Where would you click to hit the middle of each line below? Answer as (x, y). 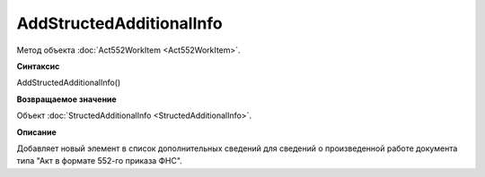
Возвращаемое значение (66, 99)
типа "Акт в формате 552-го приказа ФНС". (100, 161)
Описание (37, 132)
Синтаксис (38, 66)
